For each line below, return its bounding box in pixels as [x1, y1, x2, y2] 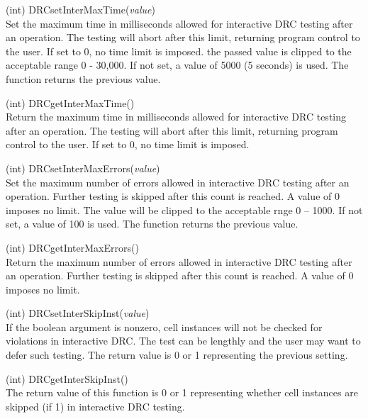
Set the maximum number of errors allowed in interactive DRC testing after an [6, 174, 350, 189]
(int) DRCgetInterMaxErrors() [6, 240, 139, 255]
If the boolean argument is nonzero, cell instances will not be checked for [6, 319, 323, 334]
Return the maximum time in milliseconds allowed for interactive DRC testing [6, 109, 347, 124]
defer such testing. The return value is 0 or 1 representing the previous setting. [6, 347, 348, 362]
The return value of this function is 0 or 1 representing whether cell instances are [6, 385, 358, 400]
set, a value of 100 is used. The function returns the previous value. [6, 216, 299, 231]
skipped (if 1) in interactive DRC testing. [6, 398, 185, 413]
